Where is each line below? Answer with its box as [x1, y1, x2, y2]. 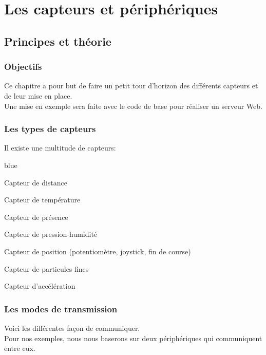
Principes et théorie [4, 33, 111, 49]
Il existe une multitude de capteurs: [4, 142, 116, 153]
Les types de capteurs [4, 122, 96, 135]
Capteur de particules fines [4, 263, 89, 274]
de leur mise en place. [4, 90, 72, 101]
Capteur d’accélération [4, 281, 75, 291]
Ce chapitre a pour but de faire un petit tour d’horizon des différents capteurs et [4, 80, 258, 91]
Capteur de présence [4, 211, 68, 222]
